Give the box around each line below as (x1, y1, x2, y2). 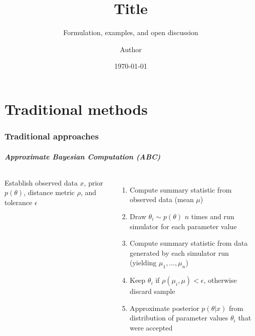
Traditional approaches (5, 130, 99, 142)
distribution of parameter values (130, 312, 228, 323)
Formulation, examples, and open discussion (63, 27, 198, 38)
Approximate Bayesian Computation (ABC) (5, 151, 161, 161)
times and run (191, 211, 234, 221)
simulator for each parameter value (130, 221, 237, 231)
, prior (84, 177, 103, 188)
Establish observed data (5, 177, 78, 188)
